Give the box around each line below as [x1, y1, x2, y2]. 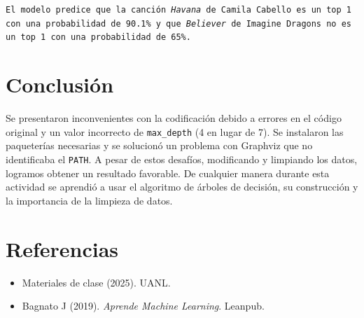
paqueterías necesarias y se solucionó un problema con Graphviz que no [6, 138, 313, 153]
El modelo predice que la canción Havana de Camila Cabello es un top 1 [6, 5, 351, 15]
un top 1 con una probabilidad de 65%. [6, 32, 191, 43]
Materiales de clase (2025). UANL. [22, 275, 171, 289]
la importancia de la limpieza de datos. [6, 193, 173, 207]
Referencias [6, 234, 119, 263]
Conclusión [6, 70, 114, 99]
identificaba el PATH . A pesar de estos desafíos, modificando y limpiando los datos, [6, 151, 358, 166]
